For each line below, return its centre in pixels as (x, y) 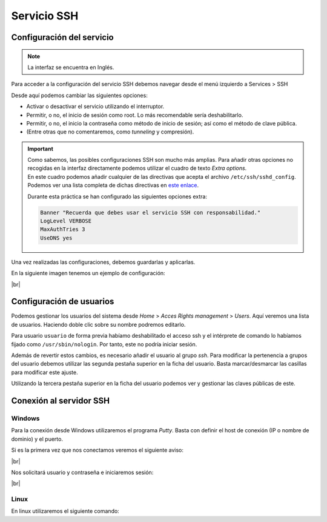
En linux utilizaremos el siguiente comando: (65, 511)
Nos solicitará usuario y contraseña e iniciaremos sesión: (82, 472)
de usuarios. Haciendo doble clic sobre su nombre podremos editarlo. (98, 324)
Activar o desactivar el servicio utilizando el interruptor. (95, 107)
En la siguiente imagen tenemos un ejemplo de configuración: (88, 273)
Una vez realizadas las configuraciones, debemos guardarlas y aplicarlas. (103, 262)
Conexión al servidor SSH (61, 401)
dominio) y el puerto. (37, 439)
